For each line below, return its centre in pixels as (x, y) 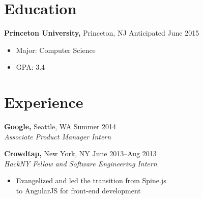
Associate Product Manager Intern (58, 136)
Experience (44, 102)
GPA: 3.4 (31, 67)
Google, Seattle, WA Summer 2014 (60, 126)
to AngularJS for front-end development (78, 190)
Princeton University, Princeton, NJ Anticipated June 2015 (102, 33)
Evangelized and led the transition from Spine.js (91, 180)
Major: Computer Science (56, 50)
